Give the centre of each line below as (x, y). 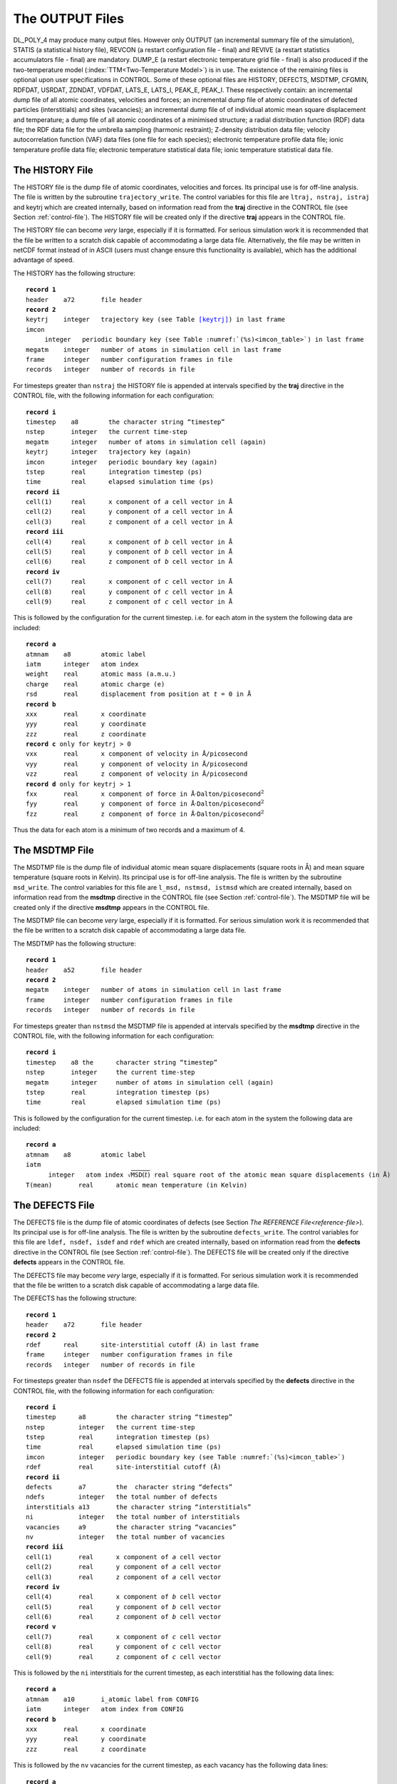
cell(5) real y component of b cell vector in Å (129, 552)
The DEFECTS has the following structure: (75, 1298)
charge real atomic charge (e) (96, 684)
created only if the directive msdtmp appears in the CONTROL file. (111, 907)
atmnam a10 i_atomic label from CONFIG (112, 1699)
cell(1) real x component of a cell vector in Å (129, 502)
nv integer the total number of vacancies (125, 1537)
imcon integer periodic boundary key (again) (122, 462)
